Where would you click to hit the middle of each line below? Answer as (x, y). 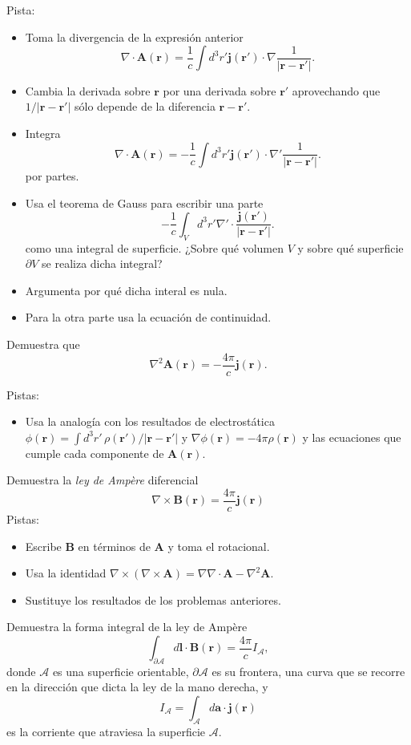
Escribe (43, 546)
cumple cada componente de (95, 453)
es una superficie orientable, (121, 671)
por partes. (52, 176)
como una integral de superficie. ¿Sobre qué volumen (154, 247)
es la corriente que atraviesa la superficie (106, 731)
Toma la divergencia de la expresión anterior (134, 36)
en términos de (114, 546)
